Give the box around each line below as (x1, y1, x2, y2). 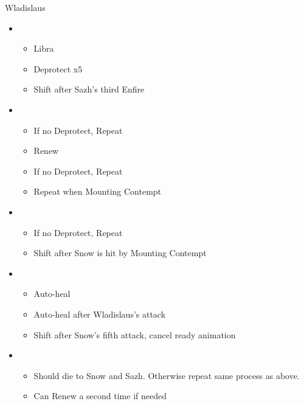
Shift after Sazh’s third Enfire (33, 83, 145, 96)
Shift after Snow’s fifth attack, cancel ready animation (33, 328, 236, 341)
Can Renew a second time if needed (33, 389, 167, 402)
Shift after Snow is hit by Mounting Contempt (33, 246, 207, 259)
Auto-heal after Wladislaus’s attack (33, 307, 166, 320)
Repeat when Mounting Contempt (33, 185, 162, 198)
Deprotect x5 (33, 62, 83, 75)
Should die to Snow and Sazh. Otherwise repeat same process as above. (33, 369, 300, 381)
